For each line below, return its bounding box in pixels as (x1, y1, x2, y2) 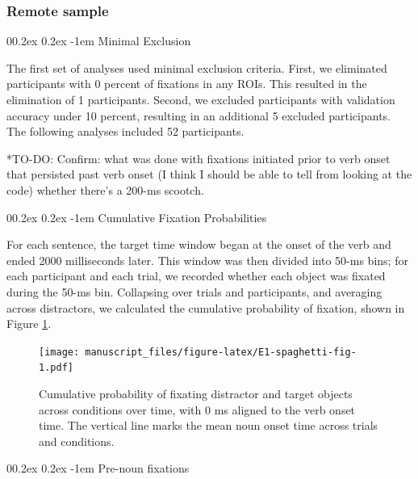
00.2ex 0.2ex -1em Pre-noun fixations (6, 460, 190, 477)
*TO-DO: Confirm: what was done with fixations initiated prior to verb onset (6, 149, 391, 166)
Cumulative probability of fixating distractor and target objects (39, 385, 353, 402)
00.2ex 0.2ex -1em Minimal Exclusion (6, 32, 191, 49)
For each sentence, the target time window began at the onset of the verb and (6, 236, 391, 253)
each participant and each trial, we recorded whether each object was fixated (6, 267, 386, 284)
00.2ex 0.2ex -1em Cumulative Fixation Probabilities (6, 208, 267, 225)
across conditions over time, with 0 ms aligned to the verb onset (39, 401, 356, 418)
